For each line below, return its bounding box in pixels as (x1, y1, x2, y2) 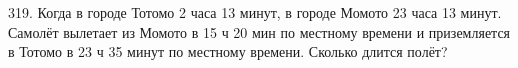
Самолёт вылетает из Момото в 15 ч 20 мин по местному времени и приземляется (8, 21, 511, 42)
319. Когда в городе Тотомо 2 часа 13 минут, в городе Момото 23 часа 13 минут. (8, 2, 502, 22)
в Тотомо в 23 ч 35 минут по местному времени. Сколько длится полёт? (8, 41, 448, 62)
